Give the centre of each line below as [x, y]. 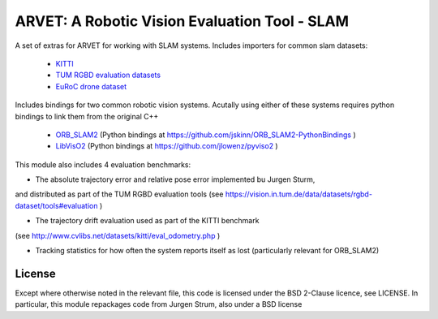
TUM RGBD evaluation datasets [108, 75]
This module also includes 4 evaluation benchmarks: [103, 164]
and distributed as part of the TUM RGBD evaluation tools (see [119, 194]
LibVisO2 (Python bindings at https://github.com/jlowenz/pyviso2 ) [167, 146]
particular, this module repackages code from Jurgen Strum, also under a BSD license [159, 304]
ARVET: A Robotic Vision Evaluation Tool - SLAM [182, 21]
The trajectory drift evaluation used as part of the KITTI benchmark [147, 221]
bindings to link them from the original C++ [87, 116]
